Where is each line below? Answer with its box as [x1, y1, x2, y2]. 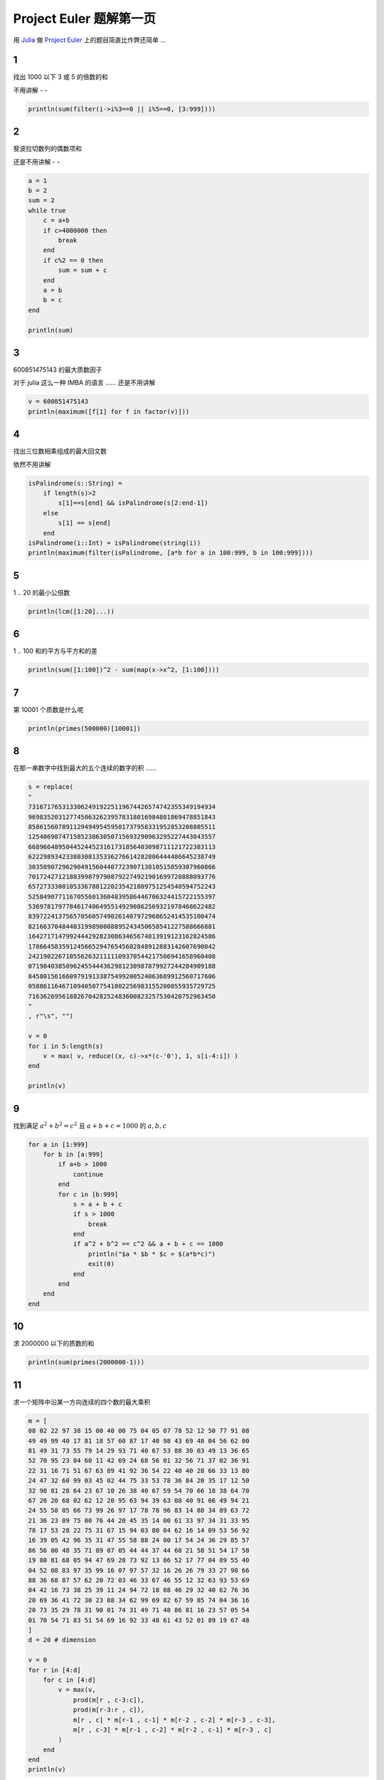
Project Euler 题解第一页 [13, 11, 156, 26]
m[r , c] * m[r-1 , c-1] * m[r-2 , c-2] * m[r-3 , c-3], [73, 1716, 276, 1724]
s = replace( [28, 783, 74, 791]
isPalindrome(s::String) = [28, 479, 122, 487]
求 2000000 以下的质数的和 [13, 1339, 95, 1348]
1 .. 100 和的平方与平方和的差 [13, 646, 97, 655]
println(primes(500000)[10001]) [28, 724, 142, 733]
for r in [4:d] [28, 1666, 81, 1674]
